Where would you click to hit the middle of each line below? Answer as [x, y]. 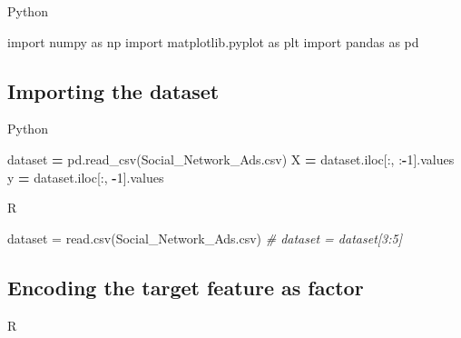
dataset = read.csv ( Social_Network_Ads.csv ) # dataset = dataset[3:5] [205, 238]
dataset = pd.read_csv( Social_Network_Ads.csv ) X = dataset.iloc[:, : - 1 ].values [231, 159]
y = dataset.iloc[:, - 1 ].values [86, 177]
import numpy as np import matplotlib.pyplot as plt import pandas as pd [213, 41]
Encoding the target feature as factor [186, 287]
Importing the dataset [113, 90]
